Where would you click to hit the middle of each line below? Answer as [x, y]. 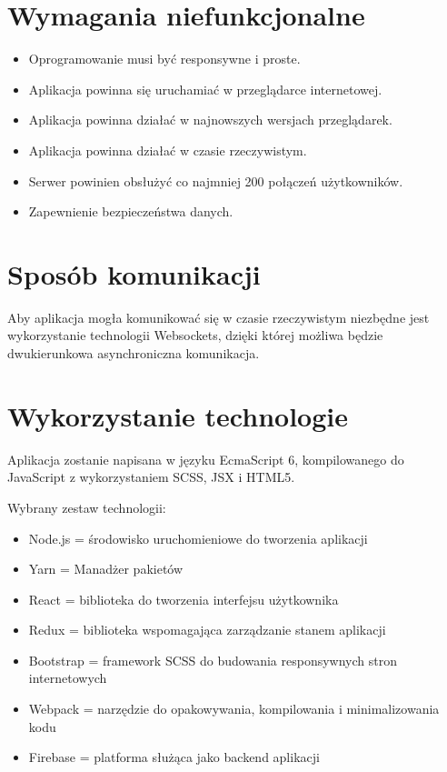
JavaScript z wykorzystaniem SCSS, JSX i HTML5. [151, 477]
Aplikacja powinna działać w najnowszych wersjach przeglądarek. [210, 120]
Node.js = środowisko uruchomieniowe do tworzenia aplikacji [198, 538]
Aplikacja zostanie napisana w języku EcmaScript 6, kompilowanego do [206, 459]
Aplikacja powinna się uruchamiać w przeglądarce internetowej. [205, 89]
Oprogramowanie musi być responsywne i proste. [164, 59]
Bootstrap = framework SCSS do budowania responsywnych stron [213, 660]
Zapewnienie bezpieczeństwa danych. [131, 211]
